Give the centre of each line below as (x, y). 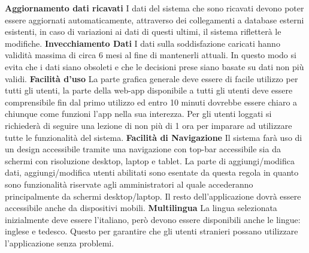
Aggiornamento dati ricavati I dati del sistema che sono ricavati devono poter (154, 8)
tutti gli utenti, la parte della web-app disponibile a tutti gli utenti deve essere (149, 90)
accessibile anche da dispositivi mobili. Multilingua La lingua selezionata (141, 208)
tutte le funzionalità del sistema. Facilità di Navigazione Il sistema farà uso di (154, 137)
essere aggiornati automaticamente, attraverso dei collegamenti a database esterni (154, 19)
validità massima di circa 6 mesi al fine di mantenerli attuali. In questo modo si (151, 55)
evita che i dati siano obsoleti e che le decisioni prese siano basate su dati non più (154, 66)
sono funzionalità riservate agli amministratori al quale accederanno (129, 184)
